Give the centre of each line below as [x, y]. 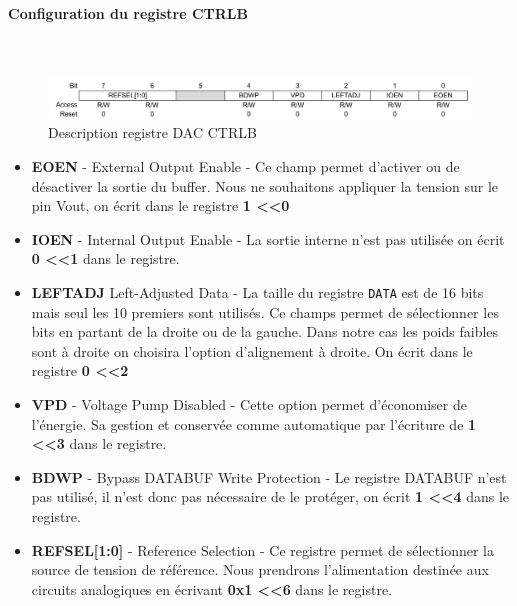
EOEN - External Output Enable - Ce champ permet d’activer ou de [245, 166]
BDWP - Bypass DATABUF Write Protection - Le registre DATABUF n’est [269, 476]
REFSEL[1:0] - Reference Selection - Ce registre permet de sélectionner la [263, 549]
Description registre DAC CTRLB [152, 132]
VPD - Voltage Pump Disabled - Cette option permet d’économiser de [249, 404]
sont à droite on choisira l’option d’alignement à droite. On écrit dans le [252, 350]
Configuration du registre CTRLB [128, 12]
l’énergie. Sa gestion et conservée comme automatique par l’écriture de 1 [254, 423]
